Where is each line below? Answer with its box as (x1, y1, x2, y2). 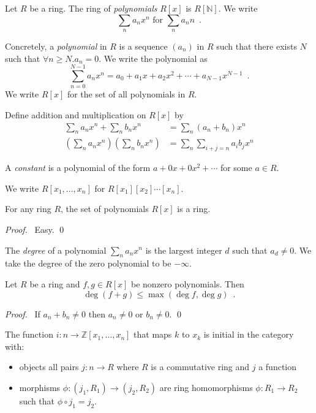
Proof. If (5, 307, 40, 320)
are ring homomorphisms (159, 381, 253, 393)
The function (5, 328, 53, 341)
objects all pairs (19, 360, 79, 373)
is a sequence (119, 39, 168, 52)
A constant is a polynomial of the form (5, 161, 151, 174)
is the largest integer (145, 243, 222, 256)
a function (258, 360, 297, 373)
